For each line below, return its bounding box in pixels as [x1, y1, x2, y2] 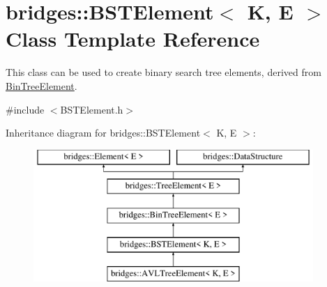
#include [6, 102, 45, 116]
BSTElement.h [60, 102, 123, 116]
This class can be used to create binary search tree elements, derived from [6, 65, 321, 79]
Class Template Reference [6, 24, 260, 53]
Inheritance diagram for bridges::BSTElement [6, 125, 201, 140]
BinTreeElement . [6, 78, 77, 93]
